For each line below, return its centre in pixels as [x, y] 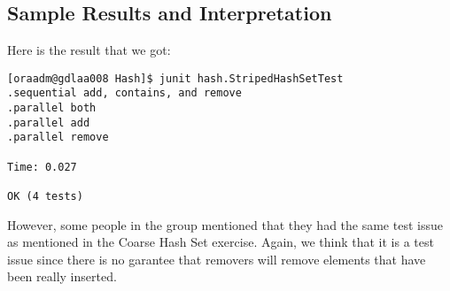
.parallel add [49, 123]
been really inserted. [62, 276]
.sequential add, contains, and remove [124, 93]
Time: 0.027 [42, 167]
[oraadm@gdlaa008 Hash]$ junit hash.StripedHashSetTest [175, 78]
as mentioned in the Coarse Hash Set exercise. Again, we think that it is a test [221, 242]
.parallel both [52, 108]
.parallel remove [58, 138]
